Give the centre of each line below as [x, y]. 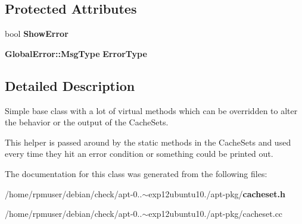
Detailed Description [70, 85]
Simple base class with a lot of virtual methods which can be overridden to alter [151, 110]
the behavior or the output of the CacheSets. [87, 122]
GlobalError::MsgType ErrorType [76, 53]
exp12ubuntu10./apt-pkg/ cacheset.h [217, 193]
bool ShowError [37, 34]
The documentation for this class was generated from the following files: [136, 173]
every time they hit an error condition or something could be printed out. [139, 154]
